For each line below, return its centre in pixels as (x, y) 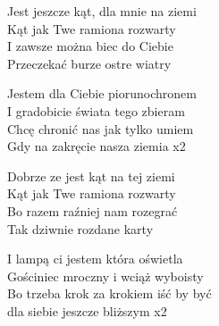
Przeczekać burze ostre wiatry (89, 63)
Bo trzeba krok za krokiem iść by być (109, 293)
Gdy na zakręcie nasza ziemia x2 (97, 146)
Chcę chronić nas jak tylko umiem (101, 128)
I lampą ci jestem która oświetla (95, 259)
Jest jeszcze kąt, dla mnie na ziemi (102, 11)
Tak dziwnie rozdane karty (80, 228)
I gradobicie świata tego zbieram (96, 110)
